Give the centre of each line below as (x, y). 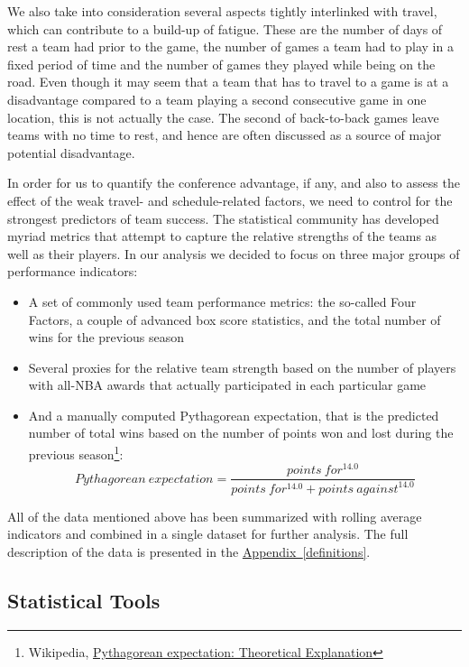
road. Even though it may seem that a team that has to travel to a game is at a (228, 82)
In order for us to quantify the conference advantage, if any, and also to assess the (234, 183)
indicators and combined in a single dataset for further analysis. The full (208, 534)
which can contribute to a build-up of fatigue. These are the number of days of (225, 28)
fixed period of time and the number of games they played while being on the (221, 64)
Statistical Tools (84, 600)
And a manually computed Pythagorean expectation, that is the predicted (234, 415)
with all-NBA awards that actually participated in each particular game (227, 385)
